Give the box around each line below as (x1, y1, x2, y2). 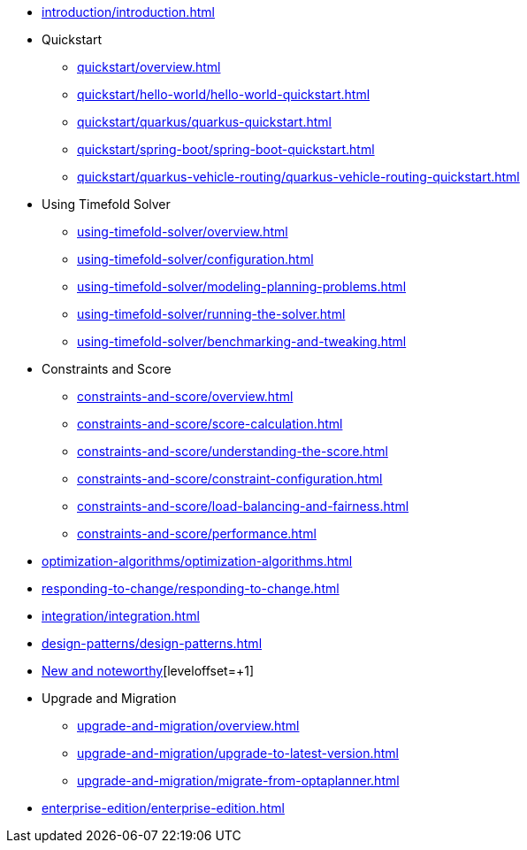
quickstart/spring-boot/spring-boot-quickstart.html (77, 142, 375, 157)
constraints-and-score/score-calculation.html (77, 416, 343, 431)
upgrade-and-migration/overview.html (77, 718, 300, 733)
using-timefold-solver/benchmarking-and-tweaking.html (77, 334, 407, 349)
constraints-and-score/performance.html (77, 526, 317, 541)
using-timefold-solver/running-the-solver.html (77, 306, 346, 321)
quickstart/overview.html (77, 59, 221, 74)
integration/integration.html (42, 608, 200, 623)
